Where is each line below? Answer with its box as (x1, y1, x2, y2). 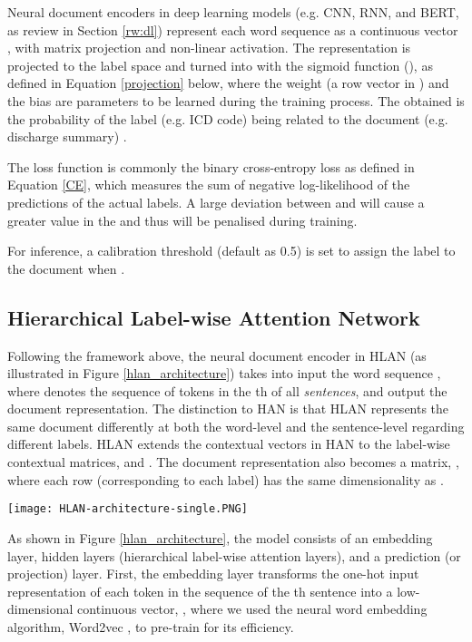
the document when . (7, 258, 125, 277)
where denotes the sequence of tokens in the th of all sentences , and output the (7, 381, 447, 400)
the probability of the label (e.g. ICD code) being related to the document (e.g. (7, 109, 448, 128)
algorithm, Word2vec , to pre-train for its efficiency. (7, 617, 294, 636)
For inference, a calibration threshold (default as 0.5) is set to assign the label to (7, 241, 456, 260)
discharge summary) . (7, 127, 127, 146)
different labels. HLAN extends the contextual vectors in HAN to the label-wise (7, 434, 450, 453)
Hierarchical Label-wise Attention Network (7, 303, 420, 331)
